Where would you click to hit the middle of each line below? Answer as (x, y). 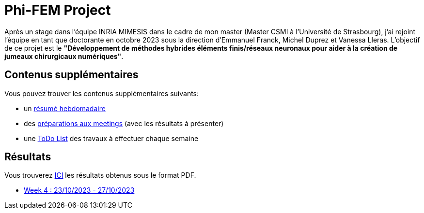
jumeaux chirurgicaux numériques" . (64, 56)
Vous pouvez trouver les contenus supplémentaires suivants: (102, 93)
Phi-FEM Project (58, 10)
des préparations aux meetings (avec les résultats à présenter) (124, 123)
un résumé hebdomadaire (65, 108)
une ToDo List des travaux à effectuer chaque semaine (111, 138)
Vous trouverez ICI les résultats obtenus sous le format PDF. (100, 175)
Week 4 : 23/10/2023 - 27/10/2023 (79, 190)
